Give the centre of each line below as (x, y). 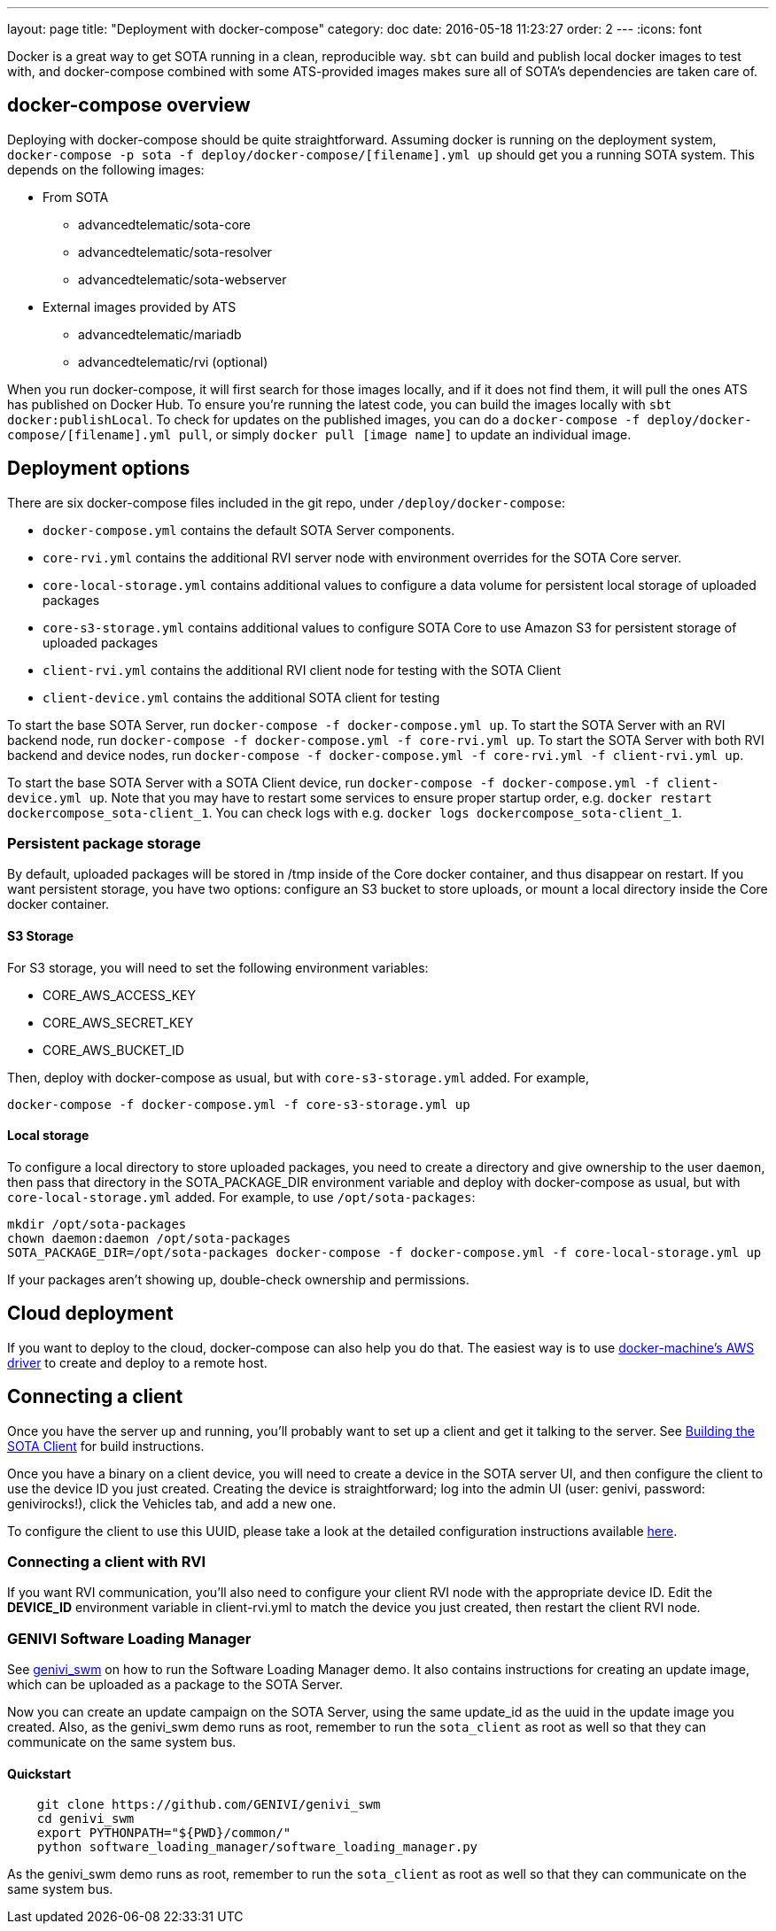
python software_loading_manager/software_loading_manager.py (257, 1847)
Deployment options (99, 469)
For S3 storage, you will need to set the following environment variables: (218, 967)
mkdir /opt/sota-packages (97, 1224)
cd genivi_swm (85, 1819)
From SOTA (76, 197)
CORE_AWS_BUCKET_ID (113, 1050)
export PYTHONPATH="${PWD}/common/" (164, 1833)
